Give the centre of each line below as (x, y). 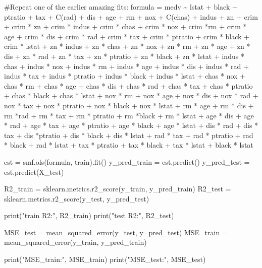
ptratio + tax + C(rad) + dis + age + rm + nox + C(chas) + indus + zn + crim (131, 16)
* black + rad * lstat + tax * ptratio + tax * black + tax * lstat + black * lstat (129, 145)
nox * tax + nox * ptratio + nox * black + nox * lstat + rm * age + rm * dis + (129, 105)
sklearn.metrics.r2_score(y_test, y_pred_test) (77, 198)
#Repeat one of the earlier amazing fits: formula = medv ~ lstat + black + (121, 7)
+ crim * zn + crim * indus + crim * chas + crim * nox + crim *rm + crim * (125, 26)
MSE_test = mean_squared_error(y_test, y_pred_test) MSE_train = (116, 232)
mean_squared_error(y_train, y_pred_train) (75, 242)
